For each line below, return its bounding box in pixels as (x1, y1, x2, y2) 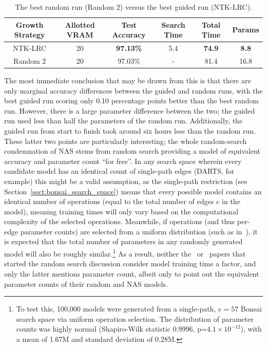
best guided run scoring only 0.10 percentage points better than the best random (4, 95, 259, 106)
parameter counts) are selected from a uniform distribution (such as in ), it (20, 226, 258, 236)
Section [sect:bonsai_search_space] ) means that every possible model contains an (4, 186, 262, 196)
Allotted (65, 19, 95, 30)
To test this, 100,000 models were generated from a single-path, (16, 303, 216, 314)
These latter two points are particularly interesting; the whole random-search (4, 135, 247, 146)
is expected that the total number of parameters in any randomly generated (4, 236, 243, 247)
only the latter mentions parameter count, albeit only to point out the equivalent (4, 268, 259, 279)
